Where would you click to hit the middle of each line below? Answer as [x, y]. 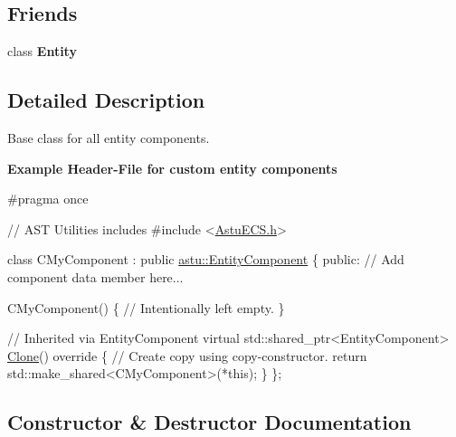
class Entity [42, 51]
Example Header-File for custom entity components [172, 168]
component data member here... [95, 276]
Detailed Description [106, 100]
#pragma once [48, 199]
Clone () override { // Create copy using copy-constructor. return [187, 355]
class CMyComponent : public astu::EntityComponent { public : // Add [206, 259]
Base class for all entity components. [109, 138]
